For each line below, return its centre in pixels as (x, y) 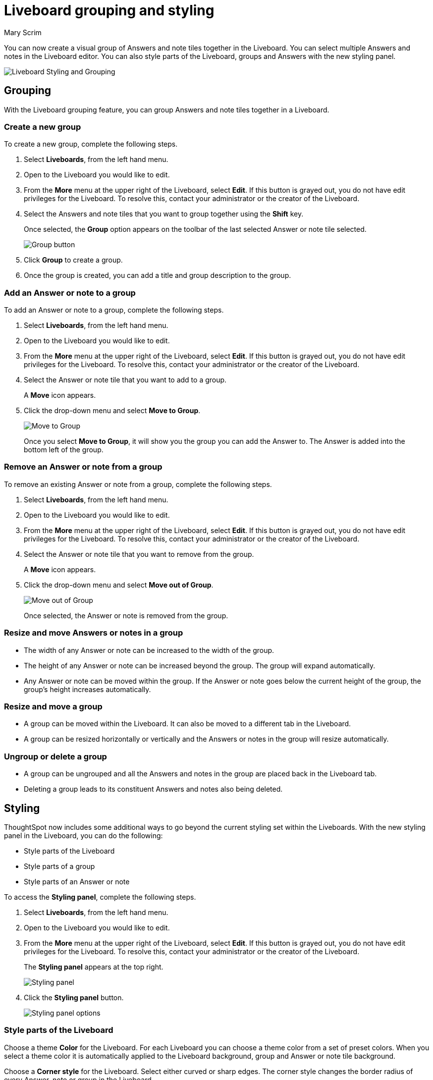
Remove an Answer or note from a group (83, 467)
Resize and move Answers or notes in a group (94, 633)
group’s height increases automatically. (87, 689)
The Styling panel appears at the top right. (94, 967)
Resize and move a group (53, 706)
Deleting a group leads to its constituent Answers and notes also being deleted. (153, 789)
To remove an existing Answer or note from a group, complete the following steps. (138, 484)
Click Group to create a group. (73, 260)
